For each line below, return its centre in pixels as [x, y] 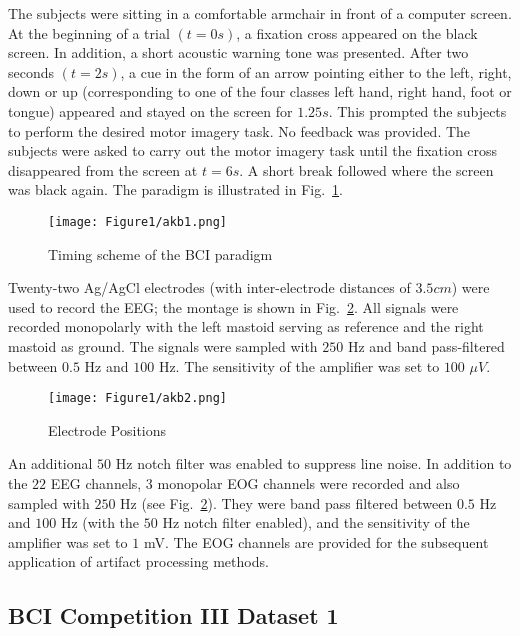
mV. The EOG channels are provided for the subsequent [316, 541]
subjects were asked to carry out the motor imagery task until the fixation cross [253, 150]
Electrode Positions [107, 429]
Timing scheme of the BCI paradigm [160, 253]
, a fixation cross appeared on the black [357, 32]
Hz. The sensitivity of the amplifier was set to [299, 365]
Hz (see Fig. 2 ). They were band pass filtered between [286, 502]
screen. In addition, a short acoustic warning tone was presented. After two [238, 52]
